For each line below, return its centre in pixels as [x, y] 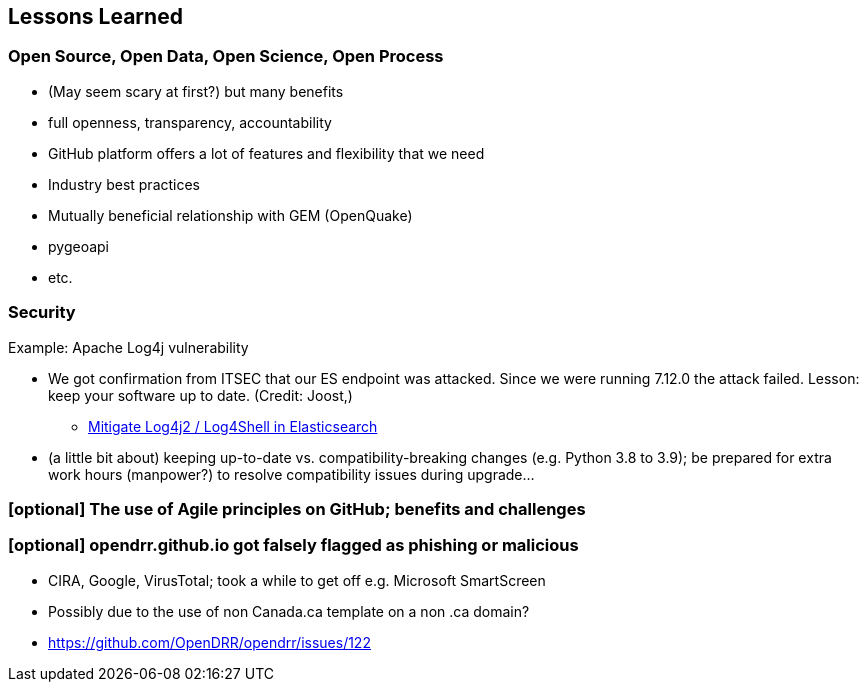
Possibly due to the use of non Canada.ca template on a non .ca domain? [289, 611]
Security [42, 312]
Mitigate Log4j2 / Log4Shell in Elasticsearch [233, 426]
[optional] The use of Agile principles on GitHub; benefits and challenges [297, 508]
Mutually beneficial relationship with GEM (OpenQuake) [230, 215]
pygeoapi [78, 246]
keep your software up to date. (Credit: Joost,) [200, 395]
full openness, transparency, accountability [190, 122]
